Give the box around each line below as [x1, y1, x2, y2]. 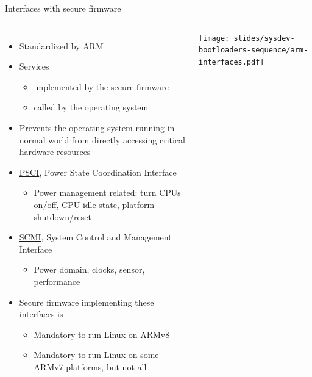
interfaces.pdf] [199, 57, 264, 66]
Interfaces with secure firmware [5, 2, 121, 14]
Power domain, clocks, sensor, [34, 263, 145, 276]
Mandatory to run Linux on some [34, 348, 159, 361]
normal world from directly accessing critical [19, 133, 185, 146]
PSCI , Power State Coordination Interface [19, 165, 177, 178]
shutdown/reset [34, 210, 91, 223]
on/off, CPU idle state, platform [34, 198, 155, 210]
